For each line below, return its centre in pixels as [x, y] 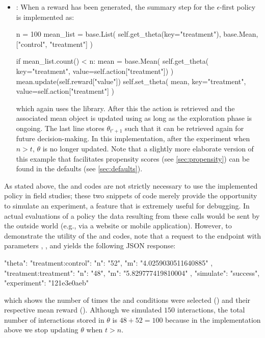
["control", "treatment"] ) [54, 44]
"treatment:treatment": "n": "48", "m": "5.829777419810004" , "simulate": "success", [132, 272]
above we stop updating [41, 330]
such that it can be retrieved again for [184, 128]
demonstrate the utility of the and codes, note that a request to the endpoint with [132, 235]
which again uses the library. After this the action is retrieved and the [125, 108]
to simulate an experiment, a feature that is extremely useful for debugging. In [127, 205]
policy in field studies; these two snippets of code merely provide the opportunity [131, 196]
